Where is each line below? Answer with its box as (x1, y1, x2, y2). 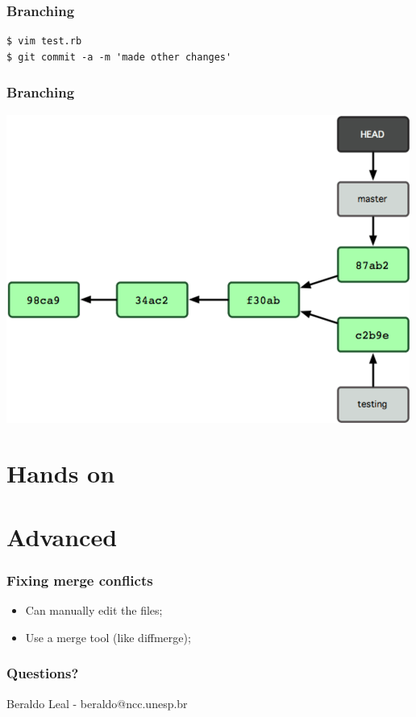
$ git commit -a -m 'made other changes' (6, 51, 232, 63)
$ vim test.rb (6, 35, 82, 48)
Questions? (6, 663, 79, 683)
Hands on (6, 457, 115, 490)
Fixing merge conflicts (6, 570, 153, 590)
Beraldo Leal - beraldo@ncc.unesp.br (6, 694, 188, 711)
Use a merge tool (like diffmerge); (25, 628, 191, 645)
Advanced (6, 520, 118, 553)
